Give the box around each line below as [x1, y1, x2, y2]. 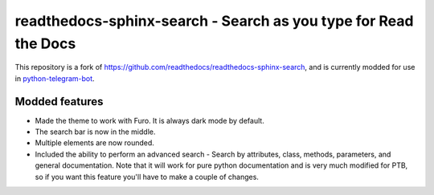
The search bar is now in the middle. [35, 127, 156, 136]
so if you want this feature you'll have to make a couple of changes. [35, 172, 259, 181]
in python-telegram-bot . [14, 73, 96, 83]
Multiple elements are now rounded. [35, 138, 154, 148]
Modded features [14, 95, 104, 108]
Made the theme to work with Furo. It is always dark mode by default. [35, 116, 264, 125]
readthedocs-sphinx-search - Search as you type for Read [14, 12, 414, 30]
